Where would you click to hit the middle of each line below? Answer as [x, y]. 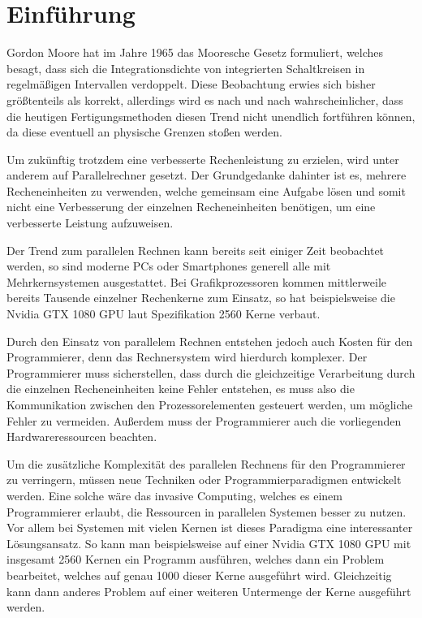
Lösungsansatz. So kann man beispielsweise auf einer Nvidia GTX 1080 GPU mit [209, 543]
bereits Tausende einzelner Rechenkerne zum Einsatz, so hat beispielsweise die [201, 298]
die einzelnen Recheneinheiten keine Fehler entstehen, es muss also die [181, 389]
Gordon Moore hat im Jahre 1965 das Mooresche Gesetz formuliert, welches [195, 52]
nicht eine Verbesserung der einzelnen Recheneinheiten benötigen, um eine [191, 207]
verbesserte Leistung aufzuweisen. [90, 223]
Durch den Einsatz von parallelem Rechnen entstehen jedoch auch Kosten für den [210, 341]
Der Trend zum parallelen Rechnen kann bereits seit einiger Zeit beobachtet [196, 250]
